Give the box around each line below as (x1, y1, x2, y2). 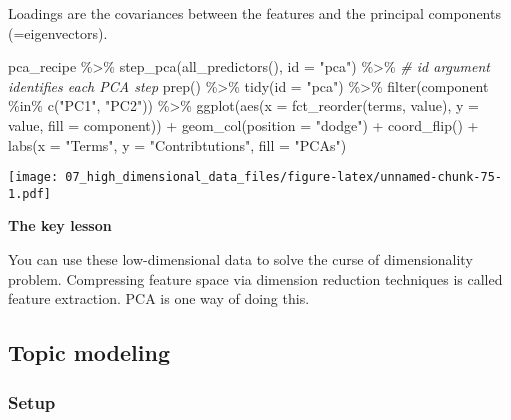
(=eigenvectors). (8, 22, 108, 43)
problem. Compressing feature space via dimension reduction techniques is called (8, 268, 503, 289)
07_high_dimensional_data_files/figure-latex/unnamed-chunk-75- (65, 170, 502, 185)
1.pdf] (8, 186, 51, 201)
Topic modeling (8, 337, 170, 368)
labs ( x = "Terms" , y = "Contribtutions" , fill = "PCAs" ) (8, 134, 347, 155)
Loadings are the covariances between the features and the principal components (8, 3, 501, 23)
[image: (8, 170, 59, 185)
